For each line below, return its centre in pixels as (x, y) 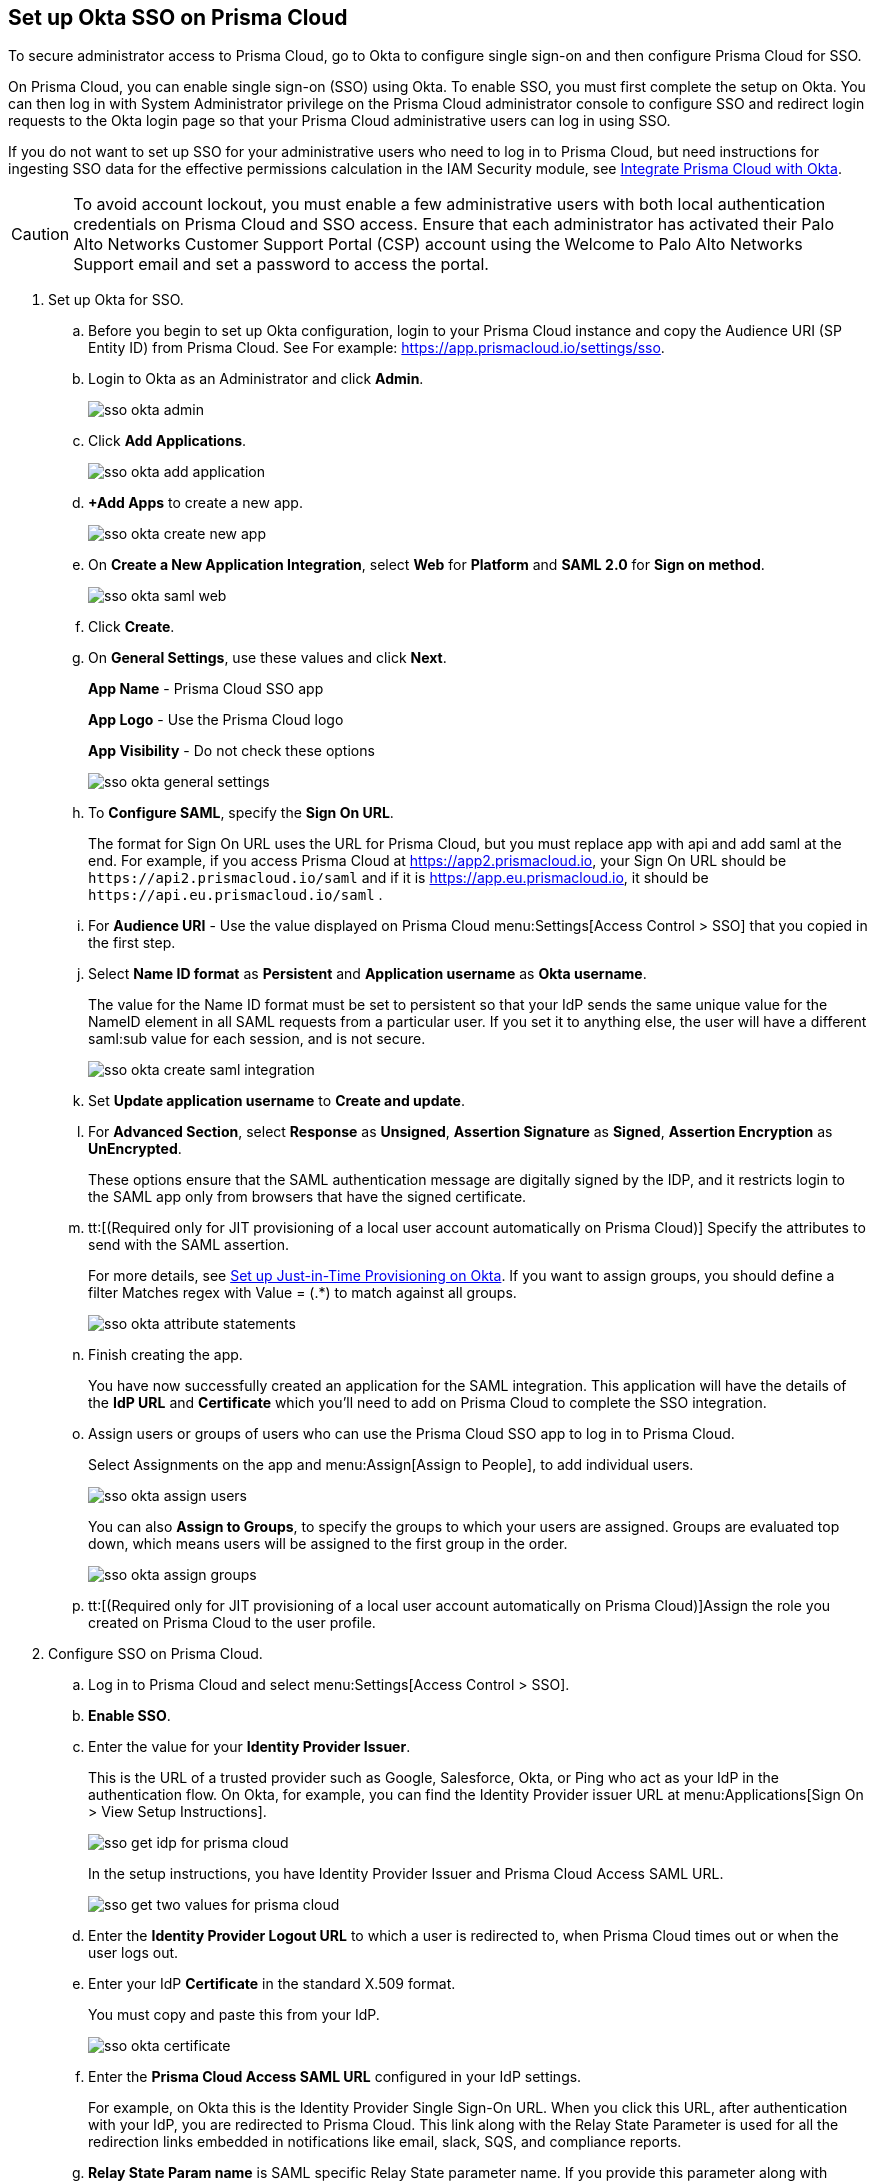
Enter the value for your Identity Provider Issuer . (249, 1747)
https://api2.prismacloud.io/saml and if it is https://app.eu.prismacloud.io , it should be (398, 878)
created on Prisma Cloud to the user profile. (232, 1623)
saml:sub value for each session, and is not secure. (257, 1039)
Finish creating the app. (165, 1355)
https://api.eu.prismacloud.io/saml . (235, 895)
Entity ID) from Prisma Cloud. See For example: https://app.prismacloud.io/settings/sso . (376, 348)
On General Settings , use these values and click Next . (267, 658)
